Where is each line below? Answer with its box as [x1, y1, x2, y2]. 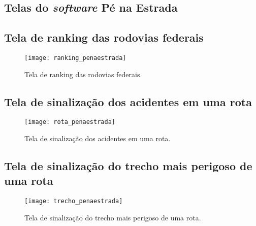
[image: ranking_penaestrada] [24, 54, 126, 61]
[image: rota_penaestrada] [24, 118, 115, 126]
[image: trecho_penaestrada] [24, 198, 123, 205]
